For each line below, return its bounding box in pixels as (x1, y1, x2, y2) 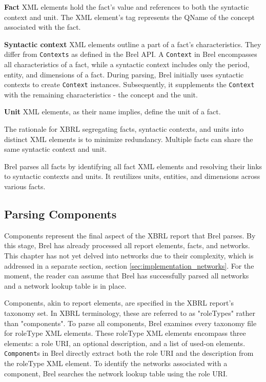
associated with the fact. (4, 22, 81, 32)
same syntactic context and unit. (4, 144, 107, 154)
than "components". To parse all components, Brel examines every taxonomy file (4, 317, 257, 328)
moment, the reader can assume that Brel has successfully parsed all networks (4, 270, 249, 281)
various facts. (4, 181, 46, 192)
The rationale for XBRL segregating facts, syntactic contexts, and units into (4, 124, 244, 134)
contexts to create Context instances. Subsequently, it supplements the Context (4, 79, 255, 90)
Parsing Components (4, 206, 117, 222)
